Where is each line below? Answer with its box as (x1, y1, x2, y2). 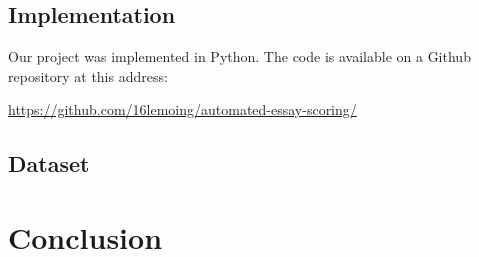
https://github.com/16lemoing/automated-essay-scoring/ (8, 99, 357, 120)
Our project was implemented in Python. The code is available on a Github (8, 46, 471, 67)
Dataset (8, 148, 90, 179)
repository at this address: (8, 65, 168, 86)
